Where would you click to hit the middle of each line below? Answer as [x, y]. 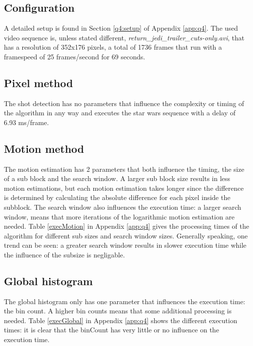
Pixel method [38, 82]
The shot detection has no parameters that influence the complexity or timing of [124, 103]
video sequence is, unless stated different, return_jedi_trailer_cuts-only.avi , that [124, 37]
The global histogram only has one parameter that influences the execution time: [125, 301]
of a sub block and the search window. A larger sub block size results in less [117, 178]
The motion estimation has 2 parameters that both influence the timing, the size [124, 169]
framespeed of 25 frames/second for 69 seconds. [75, 56]
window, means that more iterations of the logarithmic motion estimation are [119, 216]
